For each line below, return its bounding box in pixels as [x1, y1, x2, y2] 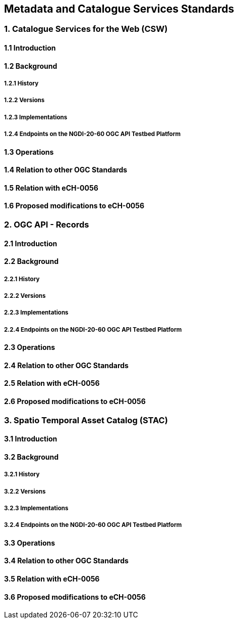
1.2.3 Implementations [4, 113, 68, 121]
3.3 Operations [4, 538, 55, 547]
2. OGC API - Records [4, 219, 89, 230]
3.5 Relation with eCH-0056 [4, 574, 100, 584]
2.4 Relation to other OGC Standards [4, 361, 129, 370]
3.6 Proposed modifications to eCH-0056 [4, 592, 146, 601]
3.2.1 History [4, 471, 40, 478]
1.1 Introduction [4, 43, 56, 53]
